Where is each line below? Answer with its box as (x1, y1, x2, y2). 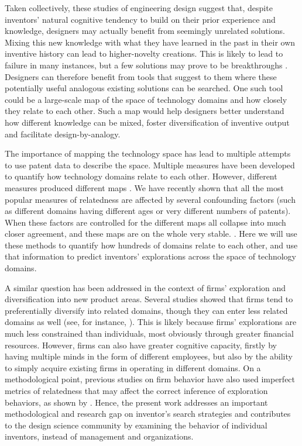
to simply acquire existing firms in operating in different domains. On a (5, 361, 261, 374)
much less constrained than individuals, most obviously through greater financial (5, 327, 294, 340)
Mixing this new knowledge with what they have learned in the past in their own (5, 36, 296, 48)
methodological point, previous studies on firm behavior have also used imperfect (5, 373, 296, 385)
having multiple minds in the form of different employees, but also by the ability (5, 350, 293, 362)
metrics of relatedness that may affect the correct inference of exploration (5, 385, 268, 396)
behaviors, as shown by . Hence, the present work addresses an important (5, 396, 268, 408)
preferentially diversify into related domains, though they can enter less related (5, 304, 288, 316)
